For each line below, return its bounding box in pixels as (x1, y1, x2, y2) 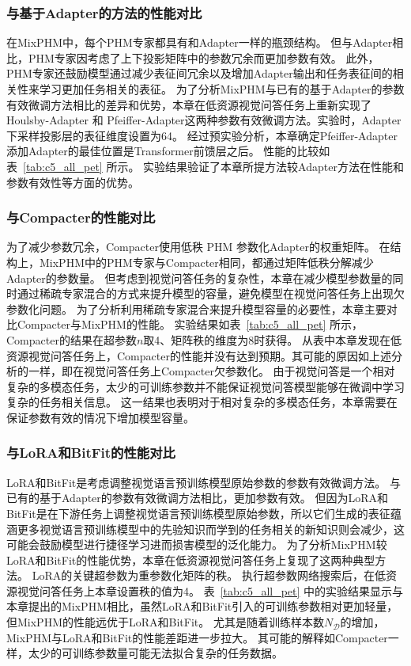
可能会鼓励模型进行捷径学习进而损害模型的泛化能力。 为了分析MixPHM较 (6, 536, 387, 553)
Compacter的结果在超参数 (6, 331, 137, 348)
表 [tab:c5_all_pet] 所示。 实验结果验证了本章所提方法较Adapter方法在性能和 (6, 158, 404, 174)
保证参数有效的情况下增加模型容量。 (6, 409, 194, 425)
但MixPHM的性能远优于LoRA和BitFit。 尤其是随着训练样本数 (6, 614, 324, 630)
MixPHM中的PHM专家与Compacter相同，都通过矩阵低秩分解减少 (39, 253, 374, 270)
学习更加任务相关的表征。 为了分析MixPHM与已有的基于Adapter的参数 (39, 81, 405, 97)
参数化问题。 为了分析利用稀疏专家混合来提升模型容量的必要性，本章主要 (6, 300, 386, 317)
